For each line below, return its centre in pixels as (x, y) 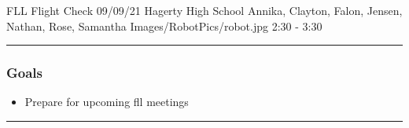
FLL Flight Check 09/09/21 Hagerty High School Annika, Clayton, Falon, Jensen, (204, 10)
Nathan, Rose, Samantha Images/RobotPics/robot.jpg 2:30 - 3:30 (164, 26)
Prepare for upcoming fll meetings (107, 102)
